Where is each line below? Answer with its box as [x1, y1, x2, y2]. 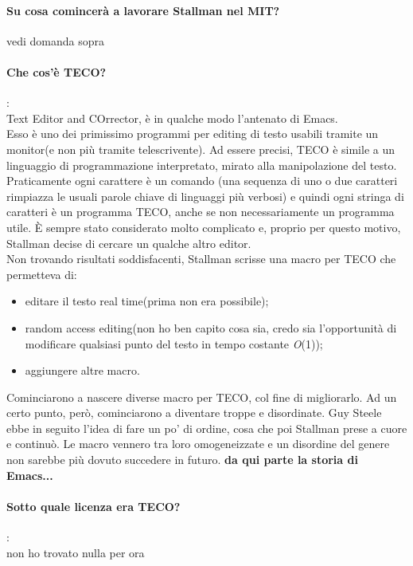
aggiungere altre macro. [25, 362, 140, 379]
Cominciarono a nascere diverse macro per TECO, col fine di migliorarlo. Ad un [6, 388, 397, 405]
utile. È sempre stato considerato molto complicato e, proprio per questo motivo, [6, 218, 401, 235]
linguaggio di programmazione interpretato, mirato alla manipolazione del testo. [6, 156, 397, 173]
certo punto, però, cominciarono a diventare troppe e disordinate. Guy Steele [6, 404, 382, 421]
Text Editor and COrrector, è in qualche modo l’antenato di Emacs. [6, 109, 338, 126]
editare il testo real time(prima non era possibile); [25, 293, 269, 309]
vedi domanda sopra [6, 32, 105, 49]
